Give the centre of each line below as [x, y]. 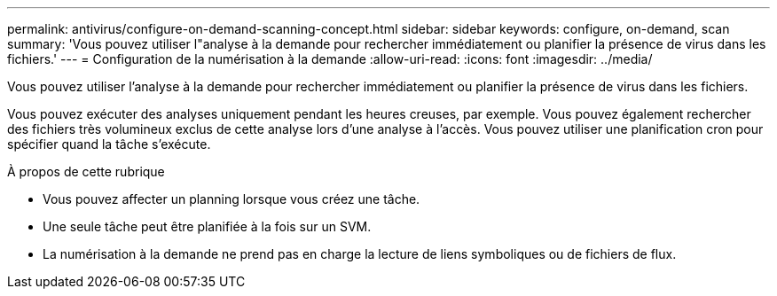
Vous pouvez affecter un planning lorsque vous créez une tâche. [232, 199]
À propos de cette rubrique [86, 171]
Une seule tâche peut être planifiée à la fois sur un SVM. [207, 226]
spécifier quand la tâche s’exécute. [109, 144]
